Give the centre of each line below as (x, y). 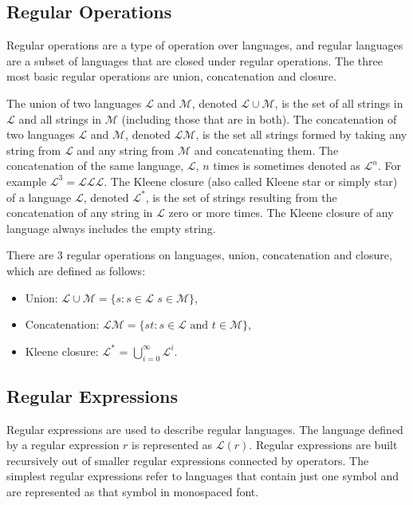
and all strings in (60, 118)
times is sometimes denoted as (287, 166)
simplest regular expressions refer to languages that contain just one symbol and (203, 476)
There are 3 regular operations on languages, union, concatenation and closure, (199, 255)
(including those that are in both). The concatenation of (259, 118)
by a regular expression (63, 445)
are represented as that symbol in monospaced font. (133, 492)
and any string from (126, 150)
